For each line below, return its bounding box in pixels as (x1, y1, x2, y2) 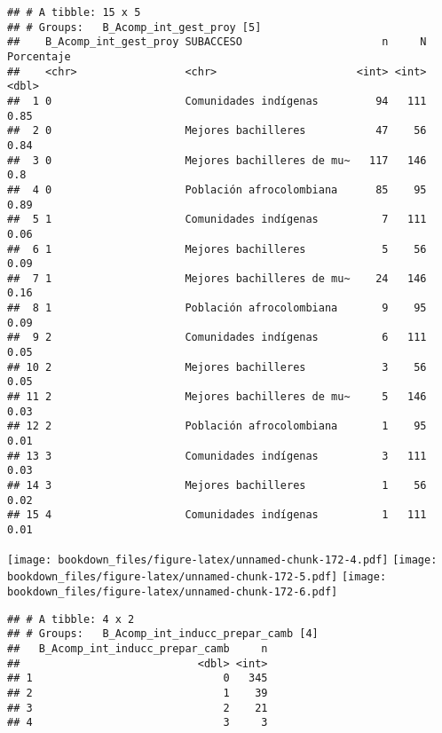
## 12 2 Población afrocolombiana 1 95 (7, 420, 427, 433)
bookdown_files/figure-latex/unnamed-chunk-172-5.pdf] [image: (7, 571, 387, 584)
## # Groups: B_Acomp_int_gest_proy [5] (7, 20, 262, 34)
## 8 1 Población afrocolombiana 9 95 (7, 302, 427, 315)
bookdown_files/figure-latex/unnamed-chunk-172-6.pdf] (7, 585, 338, 598)
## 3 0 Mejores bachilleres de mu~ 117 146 (7, 154, 427, 167)
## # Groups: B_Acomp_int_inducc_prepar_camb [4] (7, 627, 319, 641)
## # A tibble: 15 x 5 (7, 6, 141, 19)
